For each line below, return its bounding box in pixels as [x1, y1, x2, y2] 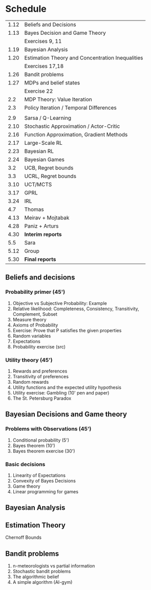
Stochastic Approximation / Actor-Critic [24, 122, 120, 129]
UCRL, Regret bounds [24, 172, 77, 180]
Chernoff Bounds [5, 534, 42, 540]
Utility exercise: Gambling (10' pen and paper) [12, 389, 110, 396]
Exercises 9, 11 [24, 37, 62, 45]
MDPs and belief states [24, 79, 80, 86]
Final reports [24, 255, 56, 263]
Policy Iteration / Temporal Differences [24, 104, 117, 111]
